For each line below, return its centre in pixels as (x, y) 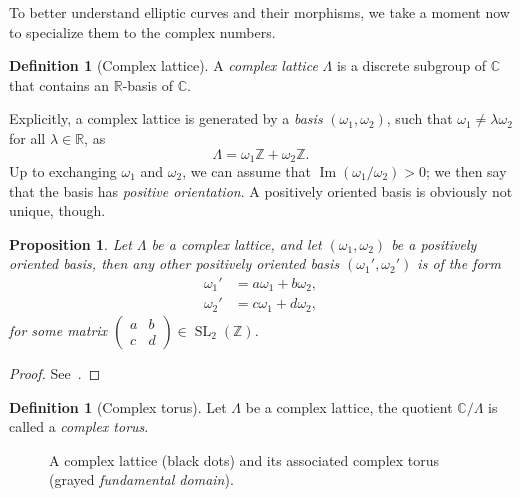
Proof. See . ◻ (55, 372)
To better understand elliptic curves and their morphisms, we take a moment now (259, 12)
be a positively (434, 243)
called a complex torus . (79, 426)
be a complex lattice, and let (236, 243)
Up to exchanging (63, 171)
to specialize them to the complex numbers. (142, 31)
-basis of (147, 84)
